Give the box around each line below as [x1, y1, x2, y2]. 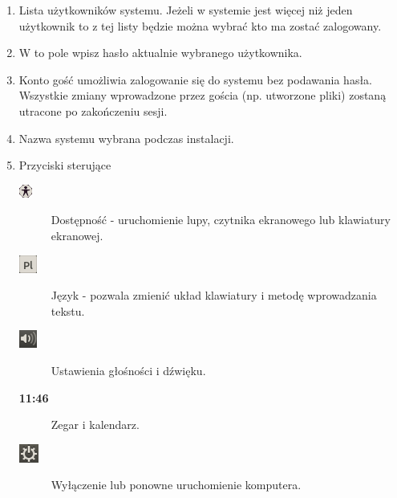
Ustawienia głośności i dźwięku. [51, 361, 206, 378]
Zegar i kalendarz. [51, 416, 140, 433]
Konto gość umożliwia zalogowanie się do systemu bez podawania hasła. [18, 71, 372, 88]
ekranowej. [51, 227, 103, 243]
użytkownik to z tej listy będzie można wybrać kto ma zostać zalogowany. [18, 17, 382, 34]
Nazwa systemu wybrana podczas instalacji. [18, 129, 234, 146]
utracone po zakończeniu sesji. [18, 102, 168, 119]
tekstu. [51, 302, 85, 319]
